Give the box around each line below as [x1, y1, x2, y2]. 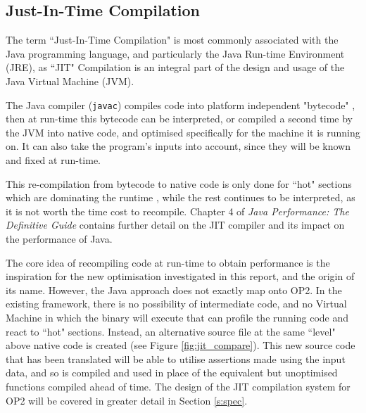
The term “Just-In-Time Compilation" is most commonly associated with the [6, 32, 339, 47]
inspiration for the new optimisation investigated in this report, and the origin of [6, 269, 355, 284]
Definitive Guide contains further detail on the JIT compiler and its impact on [6, 217, 345, 232]
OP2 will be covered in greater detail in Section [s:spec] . [6, 393, 248, 407]
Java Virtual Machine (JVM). [6, 73, 134, 88]
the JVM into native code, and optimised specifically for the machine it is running [6, 125, 360, 139]
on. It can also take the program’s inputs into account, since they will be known [6, 139, 351, 153]
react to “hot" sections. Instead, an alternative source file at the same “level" [6, 324, 336, 338]
